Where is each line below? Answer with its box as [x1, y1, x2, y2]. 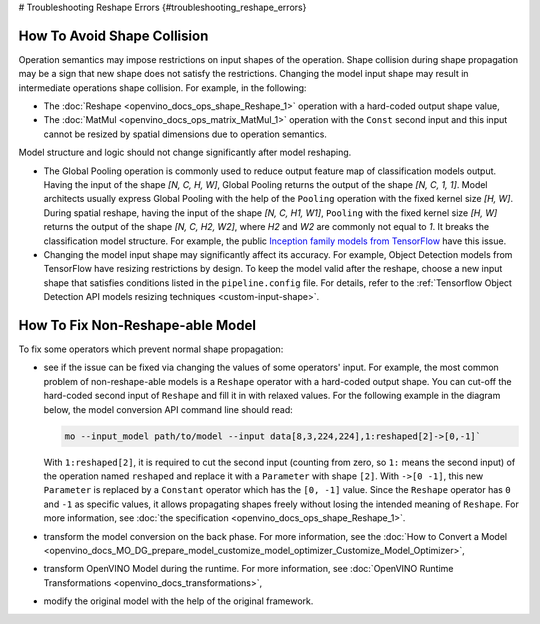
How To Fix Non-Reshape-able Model [18, 316, 257, 334]
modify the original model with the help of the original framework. [43, 595, 314, 607]
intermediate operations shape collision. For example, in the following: [18, 81, 307, 94]
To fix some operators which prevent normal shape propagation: [18, 343, 284, 355]
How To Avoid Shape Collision [18, 27, 209, 44]
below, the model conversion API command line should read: [43, 403, 294, 415]
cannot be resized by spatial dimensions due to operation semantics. [43, 128, 327, 140]
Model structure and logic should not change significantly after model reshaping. [18, 146, 352, 159]
